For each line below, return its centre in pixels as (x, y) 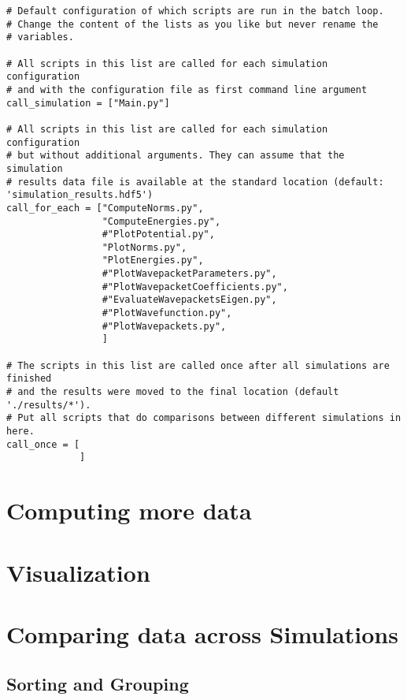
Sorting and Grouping (98, 684)
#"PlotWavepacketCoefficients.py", (195, 287)
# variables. (40, 37)
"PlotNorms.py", (144, 247)
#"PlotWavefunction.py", (167, 313)
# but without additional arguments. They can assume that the (176, 156)
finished (29, 379)
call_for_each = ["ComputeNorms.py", (105, 208)
